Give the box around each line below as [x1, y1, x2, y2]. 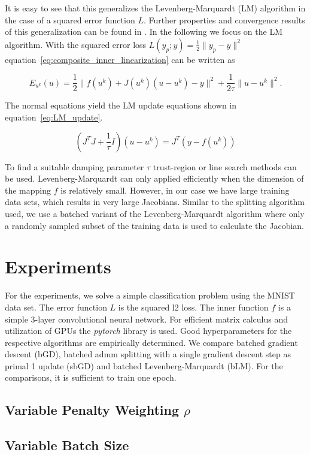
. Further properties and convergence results [143, 13, 305, 26]
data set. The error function [5, 300, 107, 313]
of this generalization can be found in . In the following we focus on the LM [5, 25, 282, 38]
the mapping [5, 183, 51, 196]
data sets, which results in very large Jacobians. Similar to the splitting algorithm [5, 195, 305, 208]
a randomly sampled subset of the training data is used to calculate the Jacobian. [5, 219, 304, 231]
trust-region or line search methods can [153, 160, 297, 173]
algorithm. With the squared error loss [5, 38, 147, 50]
